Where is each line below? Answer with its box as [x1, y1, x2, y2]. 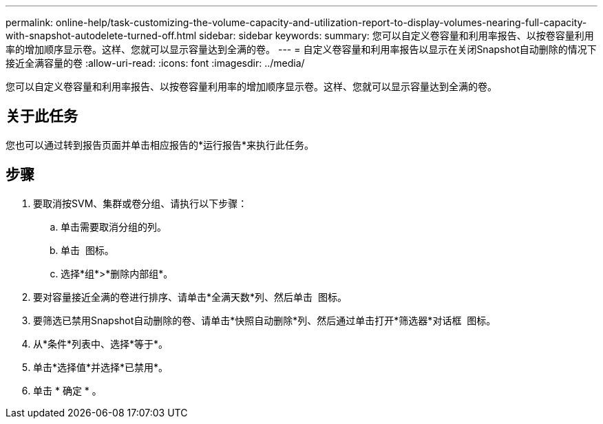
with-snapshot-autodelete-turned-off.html [6, 30, 197, 41]
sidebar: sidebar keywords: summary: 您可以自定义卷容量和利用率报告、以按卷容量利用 [199, 30, 594, 41]
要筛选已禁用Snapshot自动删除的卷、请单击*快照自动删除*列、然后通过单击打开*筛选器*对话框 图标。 [33, 314, 496, 326]
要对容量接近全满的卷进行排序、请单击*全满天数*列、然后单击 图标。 [33, 290, 347, 303]
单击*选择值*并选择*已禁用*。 [33, 361, 169, 373]
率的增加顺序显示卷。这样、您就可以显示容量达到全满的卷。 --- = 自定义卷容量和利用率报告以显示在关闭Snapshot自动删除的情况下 [6, 43, 597, 55]
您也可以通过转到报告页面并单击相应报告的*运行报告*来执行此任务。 [6, 138, 315, 151]
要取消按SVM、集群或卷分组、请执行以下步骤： [33, 197, 248, 209]
